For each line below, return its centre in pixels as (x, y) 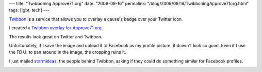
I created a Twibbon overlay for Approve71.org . (56, 28)
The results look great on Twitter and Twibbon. (56, 36)
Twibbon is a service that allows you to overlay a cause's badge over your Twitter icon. (96, 19)
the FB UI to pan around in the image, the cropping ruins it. (67, 52)
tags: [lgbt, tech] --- (29, 10)
